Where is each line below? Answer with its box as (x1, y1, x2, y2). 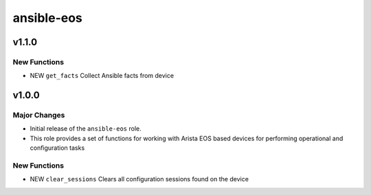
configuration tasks (30, 144, 85, 152)
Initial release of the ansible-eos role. (30, 125, 142, 133)
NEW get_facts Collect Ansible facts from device (30, 72, 175, 80)
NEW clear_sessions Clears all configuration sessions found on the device (30, 175, 249, 183)
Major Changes (12, 110, 65, 120)
